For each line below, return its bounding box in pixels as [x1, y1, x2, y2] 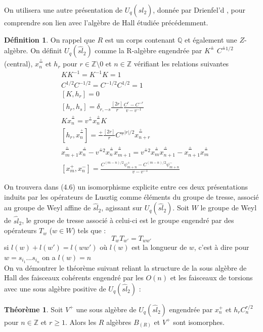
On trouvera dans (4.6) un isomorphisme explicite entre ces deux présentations [4, 181, 248, 192]
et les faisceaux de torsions [170, 272, 253, 283]
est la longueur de [131, 242, 187, 252]
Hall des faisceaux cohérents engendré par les [4, 272, 144, 283]
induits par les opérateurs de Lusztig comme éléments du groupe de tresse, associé [4, 191, 259, 202]
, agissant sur [101, 202, 143, 213]
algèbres [106, 316, 131, 327]
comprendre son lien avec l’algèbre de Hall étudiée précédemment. [4, 17, 208, 27]
